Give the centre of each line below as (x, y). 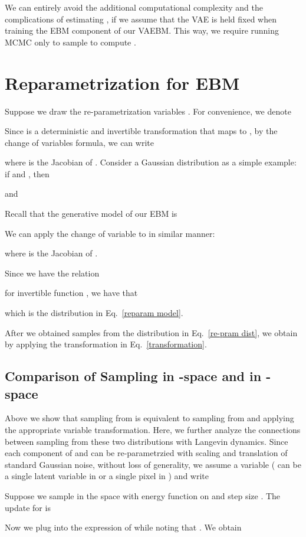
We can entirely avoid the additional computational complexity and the (134, 7)
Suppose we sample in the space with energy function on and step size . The (143, 495)
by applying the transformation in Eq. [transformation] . (106, 344)
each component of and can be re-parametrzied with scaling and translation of (146, 453)
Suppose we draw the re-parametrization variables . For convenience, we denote (148, 111)
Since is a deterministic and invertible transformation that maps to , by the (141, 131)
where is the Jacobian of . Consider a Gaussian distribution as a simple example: (151, 162)
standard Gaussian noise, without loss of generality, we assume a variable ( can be (153, 464)
